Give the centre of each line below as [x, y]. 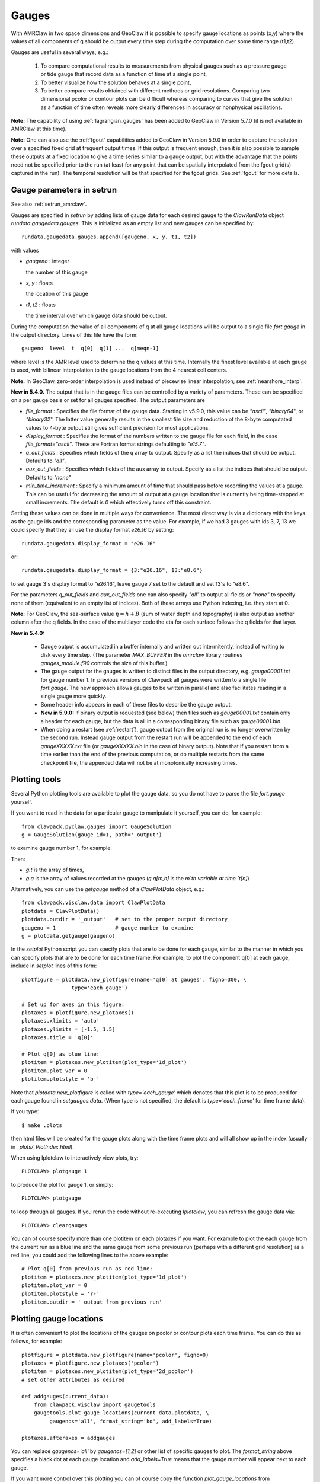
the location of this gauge [57, 294]
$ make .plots [42, 1125]
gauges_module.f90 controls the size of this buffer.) [104, 663]
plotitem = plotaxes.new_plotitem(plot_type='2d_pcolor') [108, 1371]
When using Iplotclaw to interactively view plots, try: [75, 1157]
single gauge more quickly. [73, 696]
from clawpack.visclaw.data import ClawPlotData [93, 903]
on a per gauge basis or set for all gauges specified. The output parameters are [108, 400]
